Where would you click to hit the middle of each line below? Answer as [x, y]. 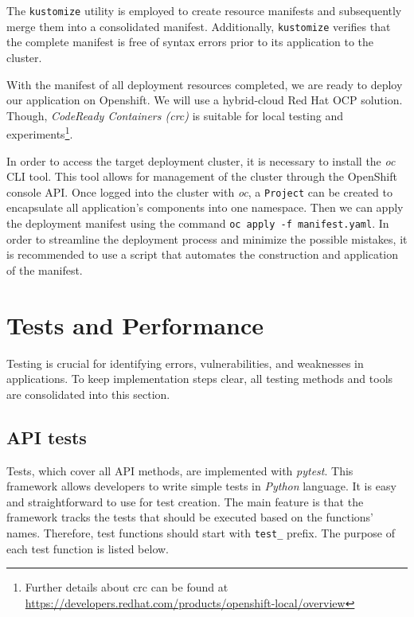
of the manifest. [45, 269]
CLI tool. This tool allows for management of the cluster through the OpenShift [202, 176]
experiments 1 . [40, 133]
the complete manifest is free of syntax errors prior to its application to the [190, 42]
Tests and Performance [135, 324]
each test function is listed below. [88, 548]
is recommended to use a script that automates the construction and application [203, 254]
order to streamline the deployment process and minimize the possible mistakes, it [207, 238]
